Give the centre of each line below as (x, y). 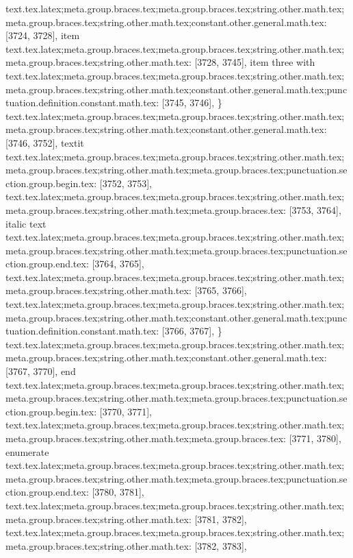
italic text (26, 223)
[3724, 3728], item (43, 35)
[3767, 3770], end (41, 371)
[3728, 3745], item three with (255, 62)
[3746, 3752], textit (45, 142)
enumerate (27, 451)
